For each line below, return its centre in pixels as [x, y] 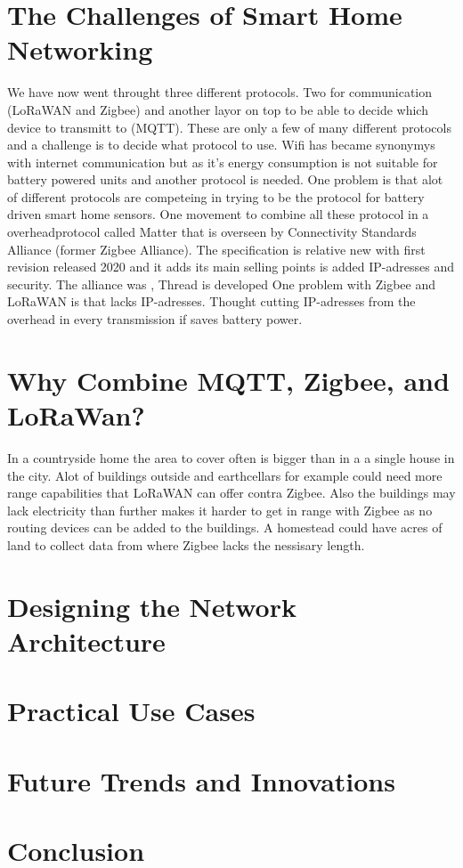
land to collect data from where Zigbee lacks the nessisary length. [186, 544]
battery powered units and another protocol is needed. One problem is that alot [225, 179]
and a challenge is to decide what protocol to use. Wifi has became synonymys [221, 145]
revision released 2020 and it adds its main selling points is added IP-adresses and [231, 267]
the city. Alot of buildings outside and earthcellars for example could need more [225, 475]
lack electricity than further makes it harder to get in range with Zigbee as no [220, 510]
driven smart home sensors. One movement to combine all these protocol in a [218, 214]
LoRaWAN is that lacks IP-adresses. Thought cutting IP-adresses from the [211, 301]
